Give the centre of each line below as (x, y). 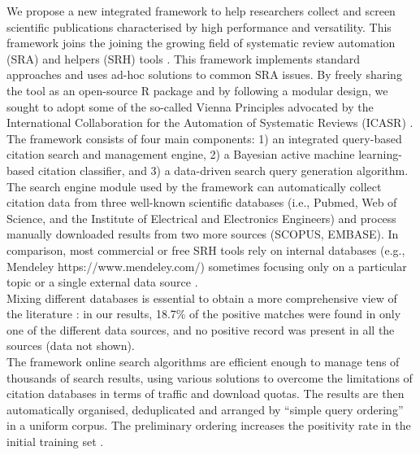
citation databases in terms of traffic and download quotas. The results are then (206, 394)
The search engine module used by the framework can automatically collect (194, 186)
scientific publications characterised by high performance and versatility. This (199, 26)
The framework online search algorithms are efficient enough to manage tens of (203, 362)
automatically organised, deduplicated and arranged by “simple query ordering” (205, 409)
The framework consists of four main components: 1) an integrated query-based (204, 138)
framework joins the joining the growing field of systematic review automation (201, 43)
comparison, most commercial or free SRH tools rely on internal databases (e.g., (206, 249)
